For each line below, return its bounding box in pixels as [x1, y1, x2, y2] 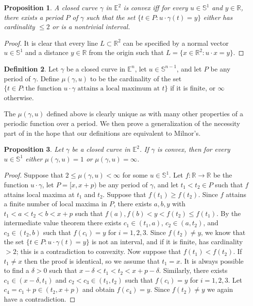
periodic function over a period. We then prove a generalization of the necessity [4, 118, 240, 128]
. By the [216, 208, 241, 218]
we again [207, 284, 233, 294]
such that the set [86, 12, 135, 22]
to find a [4, 265, 30, 275]
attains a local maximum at [77, 85, 160, 92]
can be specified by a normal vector [123, 37, 229, 48]
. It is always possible [180, 255, 244, 266]
